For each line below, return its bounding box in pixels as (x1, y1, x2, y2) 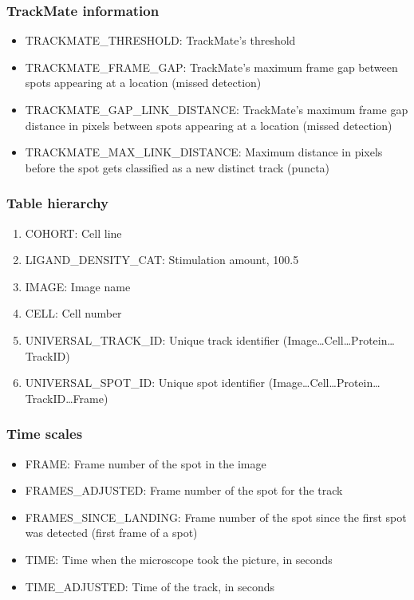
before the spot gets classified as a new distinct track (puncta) (25, 159, 330, 176)
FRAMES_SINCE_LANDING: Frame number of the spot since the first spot (25, 508, 407, 525)
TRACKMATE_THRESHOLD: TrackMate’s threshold (25, 32, 296, 49)
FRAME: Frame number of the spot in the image (25, 455, 266, 472)
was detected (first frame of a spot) (25, 524, 198, 541)
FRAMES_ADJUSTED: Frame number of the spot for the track (25, 482, 343, 499)
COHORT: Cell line (25, 224, 122, 241)
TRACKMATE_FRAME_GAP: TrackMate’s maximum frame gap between (25, 58, 398, 75)
